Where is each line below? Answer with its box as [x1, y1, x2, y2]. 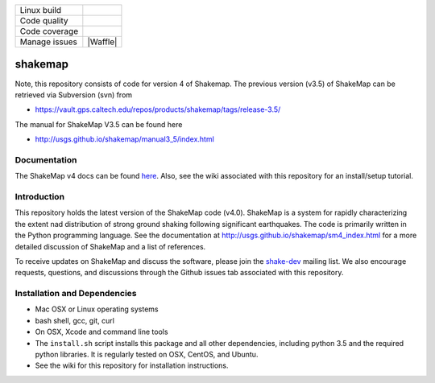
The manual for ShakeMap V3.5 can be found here [14, 119, 183, 129]
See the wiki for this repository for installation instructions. [35, 360, 229, 370]
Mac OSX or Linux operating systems [35, 304, 159, 314]
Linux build [19, 5, 62, 15]
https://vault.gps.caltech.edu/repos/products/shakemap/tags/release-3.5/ [35, 105, 281, 114]
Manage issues [19, 36, 78, 47]
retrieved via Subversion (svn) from [14, 89, 133, 100]
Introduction [14, 191, 64, 202]
